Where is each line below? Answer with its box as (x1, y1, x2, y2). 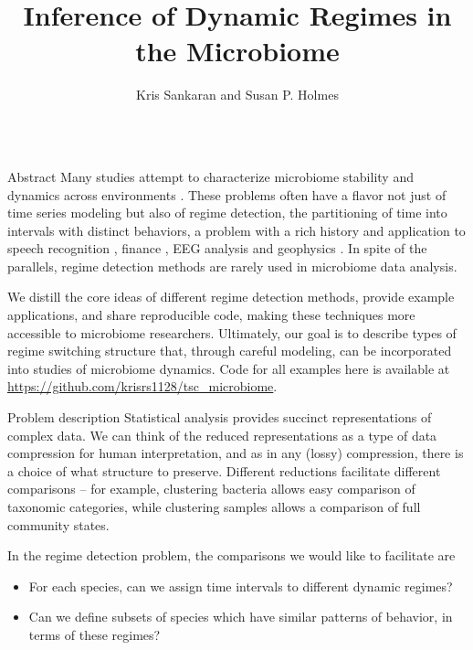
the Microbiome (135, 32, 340, 69)
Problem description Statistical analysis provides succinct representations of (7, 408, 432, 427)
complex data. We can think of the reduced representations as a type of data (7, 425, 437, 444)
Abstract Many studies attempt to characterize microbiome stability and (7, 166, 414, 186)
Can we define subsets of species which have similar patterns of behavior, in (28, 607, 453, 626)
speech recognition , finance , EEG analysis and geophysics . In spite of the (7, 239, 427, 258)
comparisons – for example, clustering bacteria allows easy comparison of (7, 479, 415, 498)
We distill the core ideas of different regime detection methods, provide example (7, 287, 455, 306)
